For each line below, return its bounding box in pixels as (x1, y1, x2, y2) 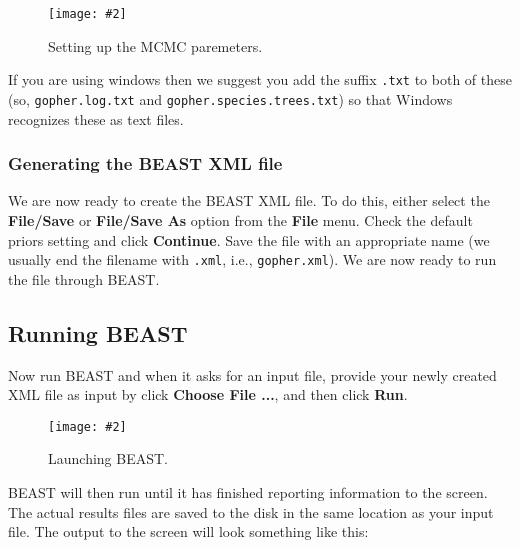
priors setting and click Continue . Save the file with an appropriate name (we (8, 229, 490, 250)
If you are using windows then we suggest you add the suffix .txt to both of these (8, 69, 512, 90)
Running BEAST (8, 317, 188, 348)
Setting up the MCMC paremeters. (48, 35, 263, 56)
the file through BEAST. (8, 268, 160, 289)
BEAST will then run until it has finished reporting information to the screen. (8, 482, 488, 503)
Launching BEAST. (48, 448, 168, 469)
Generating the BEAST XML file (8, 151, 283, 176)
